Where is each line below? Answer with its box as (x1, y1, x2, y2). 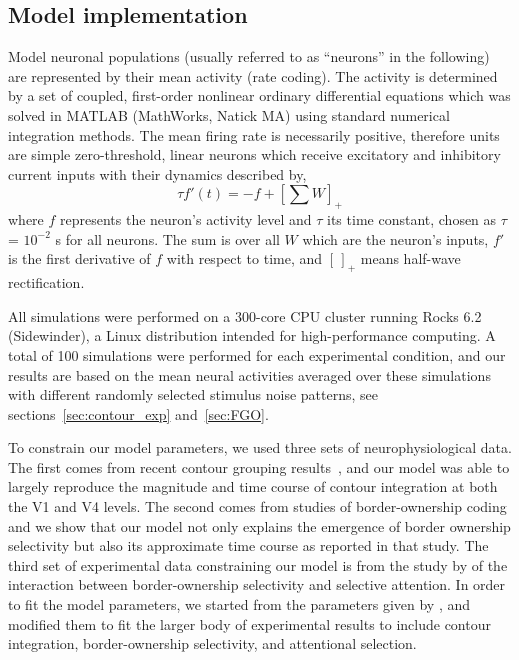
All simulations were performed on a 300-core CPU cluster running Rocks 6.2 (8, 305, 482, 326)
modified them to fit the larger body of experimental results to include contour (8, 613, 491, 634)
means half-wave (360, 248, 461, 269)
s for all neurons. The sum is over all (55, 228, 280, 249)
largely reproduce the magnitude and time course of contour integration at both (8, 476, 498, 497)
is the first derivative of (8, 248, 151, 269)
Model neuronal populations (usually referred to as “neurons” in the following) (8, 46, 490, 67)
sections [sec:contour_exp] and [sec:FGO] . (8, 403, 269, 424)
